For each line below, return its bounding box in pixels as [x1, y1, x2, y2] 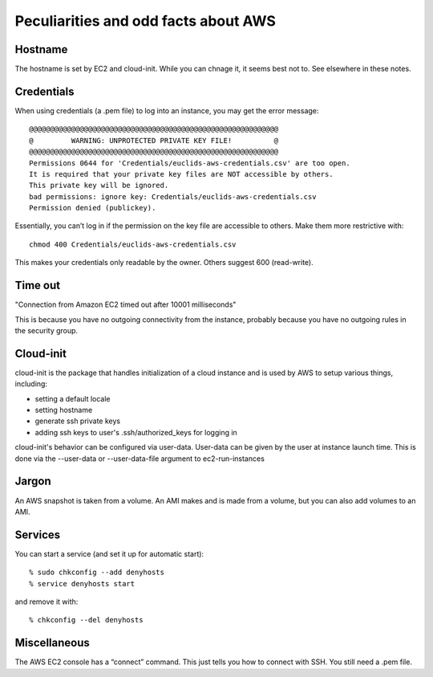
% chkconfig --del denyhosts [29, 615, 144, 625]
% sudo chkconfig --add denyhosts [29, 568, 164, 577]
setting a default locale [34, 394, 111, 403]
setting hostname [34, 406, 93, 415]
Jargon [14, 475, 51, 488]
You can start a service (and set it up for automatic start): [14, 549, 204, 558]
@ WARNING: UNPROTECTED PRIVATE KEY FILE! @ [29, 136, 279, 145]
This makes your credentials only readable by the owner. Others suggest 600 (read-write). [14, 258, 314, 267]
